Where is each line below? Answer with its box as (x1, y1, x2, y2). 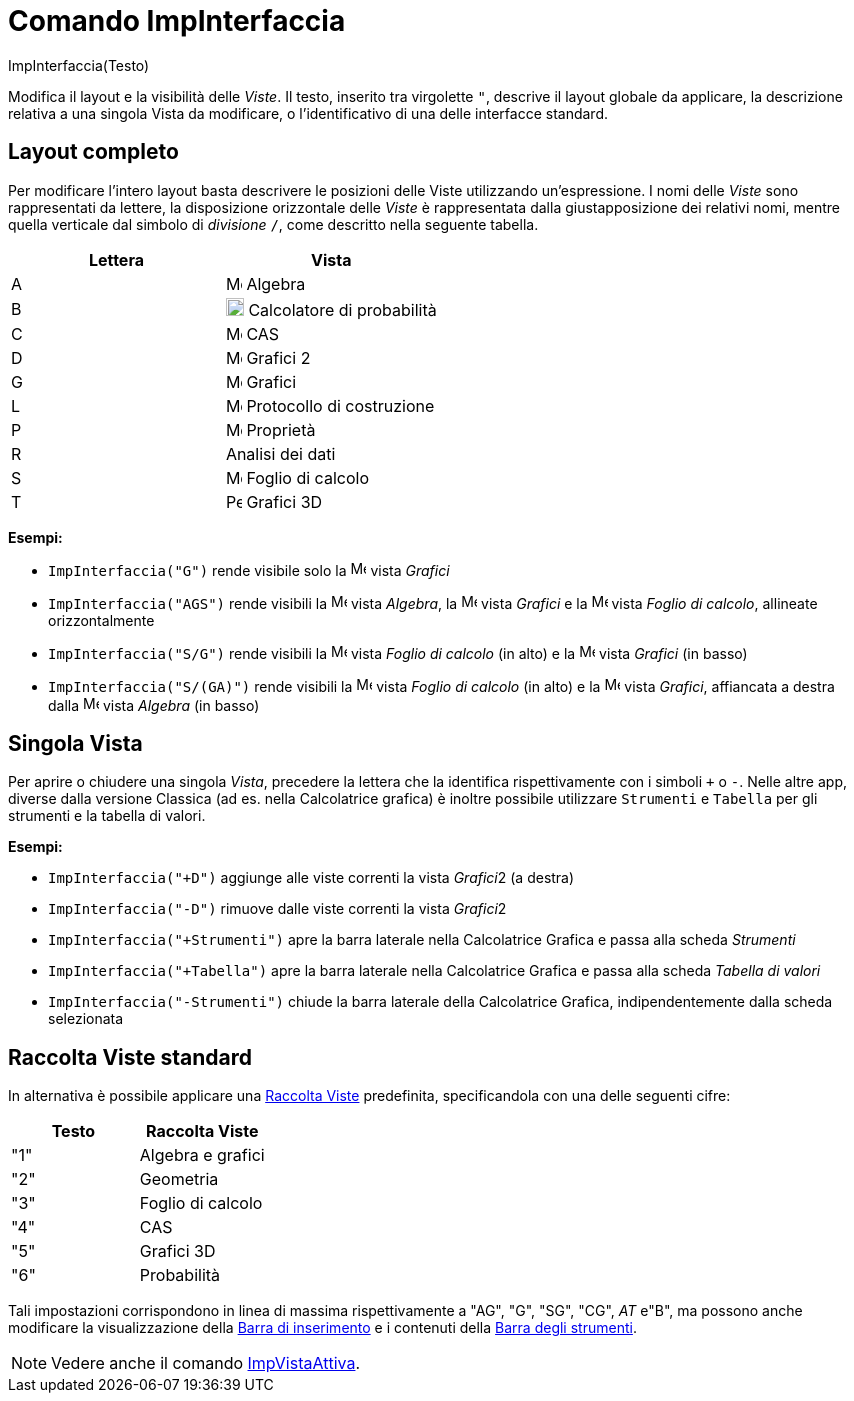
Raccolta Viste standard (8, 1044, 253, 1070)
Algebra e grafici (139, 1145, 265, 1166)
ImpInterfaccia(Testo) (8, 56, 150, 74)
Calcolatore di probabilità (248, 299, 437, 320)
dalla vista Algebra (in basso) (48, 696, 260, 714)
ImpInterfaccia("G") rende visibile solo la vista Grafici (48, 561, 450, 579)
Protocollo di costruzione (246, 395, 435, 416)
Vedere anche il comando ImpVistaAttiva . (51, 1353, 361, 1374)
